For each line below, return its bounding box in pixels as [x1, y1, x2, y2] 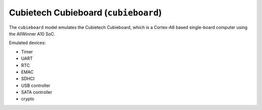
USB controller [21, 82, 50, 88]
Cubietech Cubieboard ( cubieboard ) [9, 7, 162, 18]
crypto [21, 96, 34, 102]
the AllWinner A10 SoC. [9, 31, 55, 37]
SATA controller [21, 89, 52, 95]
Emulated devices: [9, 40, 46, 46]
